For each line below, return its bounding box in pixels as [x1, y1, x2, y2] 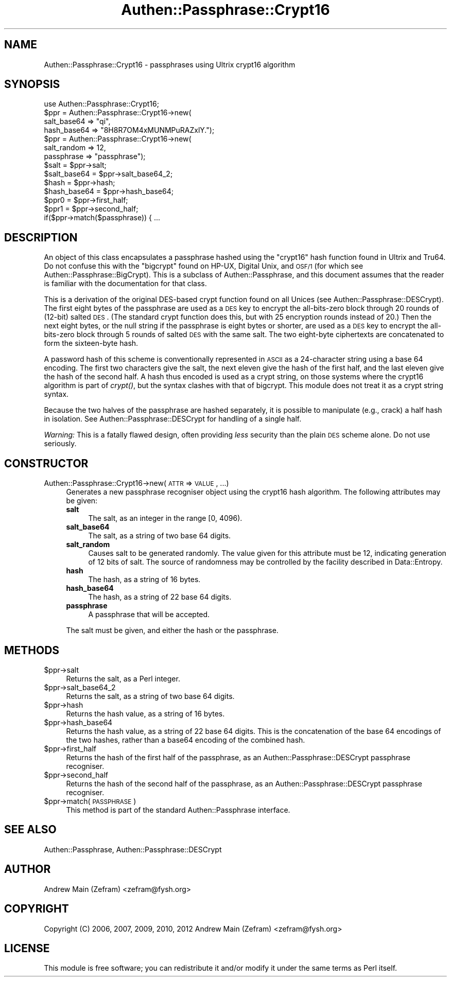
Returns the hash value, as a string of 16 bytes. [66, 709, 225, 718]
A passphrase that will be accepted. [88, 610, 210, 619]
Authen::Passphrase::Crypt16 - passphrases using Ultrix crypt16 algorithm [44, 60, 296, 69]
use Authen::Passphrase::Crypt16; [44, 99, 159, 109]
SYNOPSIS [4, 78, 60, 91]
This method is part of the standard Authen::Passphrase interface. [66, 805, 290, 814]
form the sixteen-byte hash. [44, 339, 138, 348]
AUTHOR [4, 863, 51, 876]
